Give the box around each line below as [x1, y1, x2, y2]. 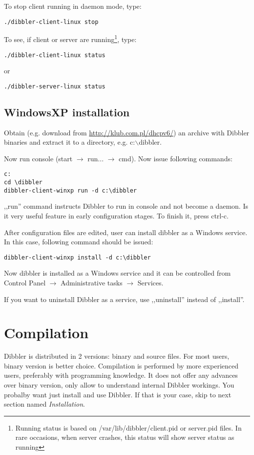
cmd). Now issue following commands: [119, 153, 233, 163]
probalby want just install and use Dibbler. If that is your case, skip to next [4, 389, 232, 399]
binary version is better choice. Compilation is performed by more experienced [4, 360, 239, 370]
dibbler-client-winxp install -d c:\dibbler [4, 254, 151, 261]
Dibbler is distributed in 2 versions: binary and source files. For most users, [4, 351, 230, 361]
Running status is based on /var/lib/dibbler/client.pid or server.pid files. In [15, 422, 242, 433]
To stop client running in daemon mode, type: [4, 1, 142, 11]
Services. [137, 277, 164, 287]
